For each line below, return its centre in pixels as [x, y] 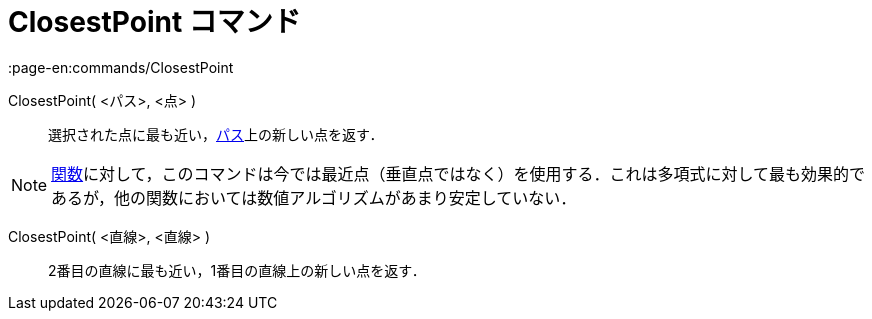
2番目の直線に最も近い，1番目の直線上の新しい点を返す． [237, 270]
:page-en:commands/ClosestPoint [121, 67]
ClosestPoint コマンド [154, 22]
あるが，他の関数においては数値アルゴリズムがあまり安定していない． [314, 197]
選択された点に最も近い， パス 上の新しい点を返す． [216, 134]
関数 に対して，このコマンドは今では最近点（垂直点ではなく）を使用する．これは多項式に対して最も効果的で [458, 173]
